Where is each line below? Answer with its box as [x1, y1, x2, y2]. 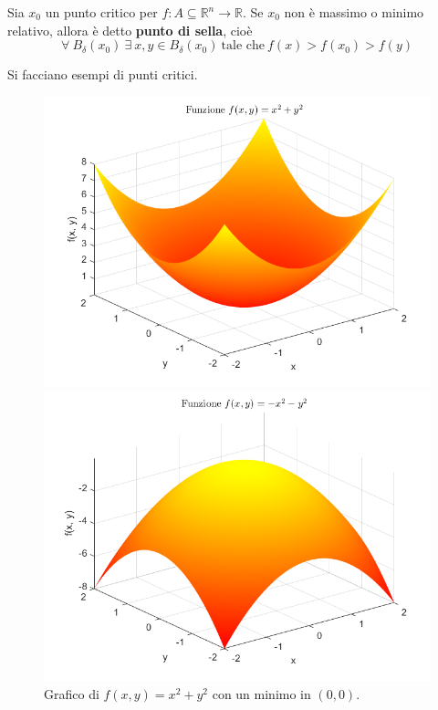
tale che [221, 39, 265, 53]
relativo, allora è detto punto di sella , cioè [7, 20, 253, 39]
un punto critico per [45, 3, 158, 21]
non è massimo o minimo [284, 3, 424, 21]
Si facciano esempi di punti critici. [7, 65, 198, 84]
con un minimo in [212, 684, 311, 703]
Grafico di [44, 684, 99, 703]
